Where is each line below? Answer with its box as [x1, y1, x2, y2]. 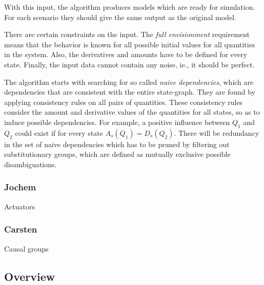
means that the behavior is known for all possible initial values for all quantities [4, 39, 255, 49]
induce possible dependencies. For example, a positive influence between [4, 116, 230, 127]
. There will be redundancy [174, 127, 259, 138]
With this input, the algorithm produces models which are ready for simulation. [4, 2, 255, 12]
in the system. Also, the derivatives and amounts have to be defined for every [4, 49, 248, 60]
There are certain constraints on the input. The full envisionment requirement [4, 29, 250, 40]
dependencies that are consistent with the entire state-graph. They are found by [4, 86, 256, 97]
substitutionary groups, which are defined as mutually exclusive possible [4, 149, 231, 159]
